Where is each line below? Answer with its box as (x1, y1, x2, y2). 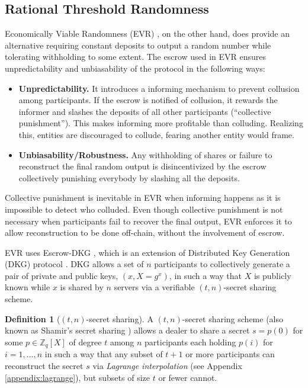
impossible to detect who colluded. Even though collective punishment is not (5, 203, 283, 215)
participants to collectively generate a (154, 258, 290, 270)
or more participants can (185, 348, 275, 360)
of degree (69, 335, 102, 348)
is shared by (60, 281, 104, 293)
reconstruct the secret (5, 359, 84, 371)
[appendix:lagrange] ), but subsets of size (5, 371, 150, 383)
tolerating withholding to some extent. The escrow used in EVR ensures (5, 50, 267, 63)
